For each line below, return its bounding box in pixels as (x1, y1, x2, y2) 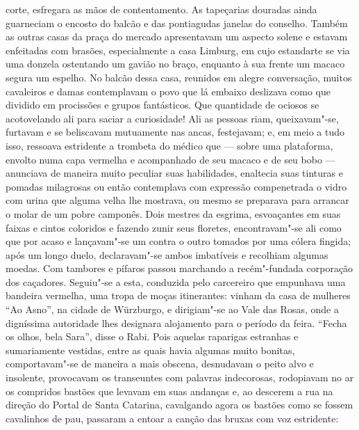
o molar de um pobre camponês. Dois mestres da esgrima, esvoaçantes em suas (6, 206, 341, 221)
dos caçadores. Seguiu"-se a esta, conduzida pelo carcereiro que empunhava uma (6, 274, 346, 289)
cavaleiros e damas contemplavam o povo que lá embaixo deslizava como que (6, 83, 331, 98)
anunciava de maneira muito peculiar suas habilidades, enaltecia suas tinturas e (6, 166, 343, 180)
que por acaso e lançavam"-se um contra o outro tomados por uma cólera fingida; (6, 234, 351, 248)
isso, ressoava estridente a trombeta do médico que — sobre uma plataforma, (6, 138, 333, 152)
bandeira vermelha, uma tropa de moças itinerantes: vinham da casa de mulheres (6, 288, 351, 303)
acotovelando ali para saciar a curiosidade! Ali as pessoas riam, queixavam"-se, (6, 111, 339, 125)
